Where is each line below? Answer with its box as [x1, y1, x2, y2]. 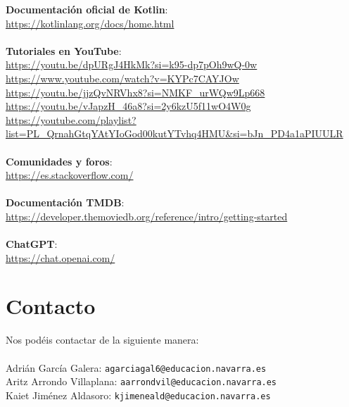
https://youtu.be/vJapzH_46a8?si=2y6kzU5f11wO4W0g [6, 99, 251, 113]
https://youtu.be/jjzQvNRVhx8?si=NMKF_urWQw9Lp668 [6, 84, 265, 99]
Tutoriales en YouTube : [6, 43, 122, 58]
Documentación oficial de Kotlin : [6, 2, 168, 16]
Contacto [6, 292, 96, 320]
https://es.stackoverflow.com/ [6, 168, 134, 182]
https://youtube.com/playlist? [6, 112, 137, 127]
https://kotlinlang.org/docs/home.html [6, 15, 174, 30]
